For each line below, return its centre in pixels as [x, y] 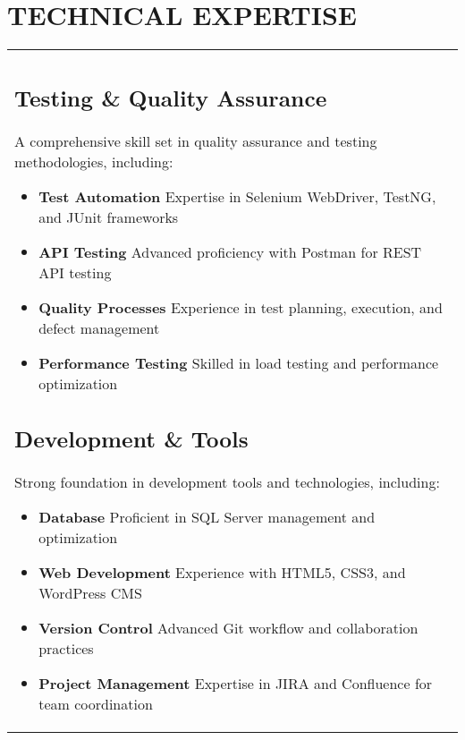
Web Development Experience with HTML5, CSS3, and [222, 573]
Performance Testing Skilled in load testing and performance [239, 362]
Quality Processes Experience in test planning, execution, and [241, 307]
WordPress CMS [90, 593]
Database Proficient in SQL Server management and [207, 517]
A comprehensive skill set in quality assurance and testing [196, 140]
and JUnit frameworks [109, 217]
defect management [99, 327]
